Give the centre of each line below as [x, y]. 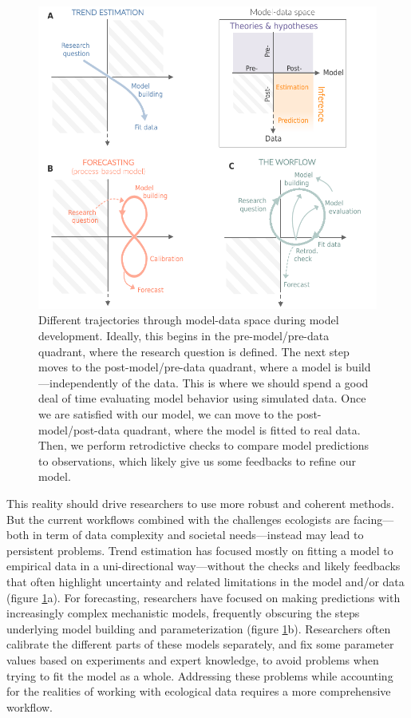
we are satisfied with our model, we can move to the [166, 414]
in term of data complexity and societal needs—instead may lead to [198, 535]
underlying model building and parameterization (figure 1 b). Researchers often [199, 628]
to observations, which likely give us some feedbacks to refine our [197, 460]
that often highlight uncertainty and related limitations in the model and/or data [205, 581]
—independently [78, 382]
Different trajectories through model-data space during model [189, 320]
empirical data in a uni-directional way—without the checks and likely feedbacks [204, 566]
